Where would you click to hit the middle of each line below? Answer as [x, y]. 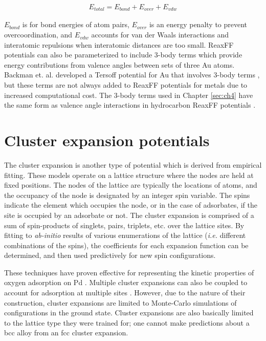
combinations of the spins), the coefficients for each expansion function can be [126, 245]
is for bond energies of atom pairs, [76, 24]
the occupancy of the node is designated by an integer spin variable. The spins [127, 195]
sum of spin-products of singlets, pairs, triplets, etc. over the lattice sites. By [124, 225]
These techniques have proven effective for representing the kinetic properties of [129, 272]
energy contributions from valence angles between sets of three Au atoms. [119, 64]
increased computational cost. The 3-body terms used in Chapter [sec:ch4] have [129, 95]
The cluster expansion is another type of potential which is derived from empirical [133, 164]
